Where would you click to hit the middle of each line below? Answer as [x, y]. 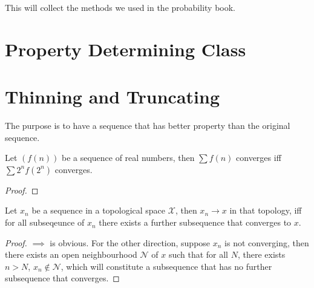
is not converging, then [267, 242]
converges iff [259, 158]
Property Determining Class [126, 49]
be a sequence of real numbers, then [128, 158]
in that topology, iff [266, 210]
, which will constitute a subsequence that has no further [166, 266]
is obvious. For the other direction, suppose [130, 242]
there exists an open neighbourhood [71, 254]
